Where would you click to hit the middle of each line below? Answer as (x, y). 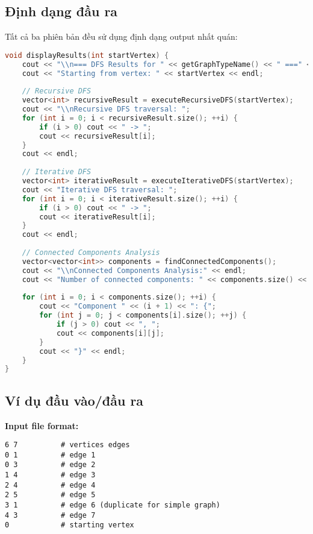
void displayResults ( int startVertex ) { (87, 55)
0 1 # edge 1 (50, 455)
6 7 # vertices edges (67, 445)
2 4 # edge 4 (50, 485)
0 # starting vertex (70, 525)
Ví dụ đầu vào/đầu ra (74, 400)
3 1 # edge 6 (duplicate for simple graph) (113, 505)
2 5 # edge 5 (50, 495)
